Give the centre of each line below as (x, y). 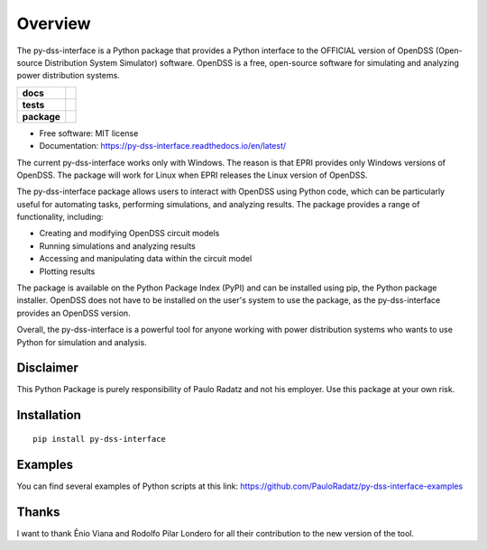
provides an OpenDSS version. (74, 313)
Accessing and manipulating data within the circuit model (146, 259)
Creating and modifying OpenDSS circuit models (129, 234)
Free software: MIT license (89, 133)
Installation (49, 415)
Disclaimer (47, 368)
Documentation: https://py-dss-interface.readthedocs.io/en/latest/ (163, 146)
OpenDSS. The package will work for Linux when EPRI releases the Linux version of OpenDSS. (192, 175)
